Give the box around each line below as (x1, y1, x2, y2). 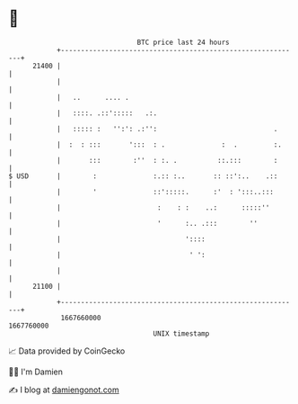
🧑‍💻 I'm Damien (8, 366, 64, 377)
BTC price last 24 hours (136, 38, 230, 47)
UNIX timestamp (153, 328, 210, 338)
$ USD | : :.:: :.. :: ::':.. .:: (8, 171, 278, 181)
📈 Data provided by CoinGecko (8, 346, 126, 356)
